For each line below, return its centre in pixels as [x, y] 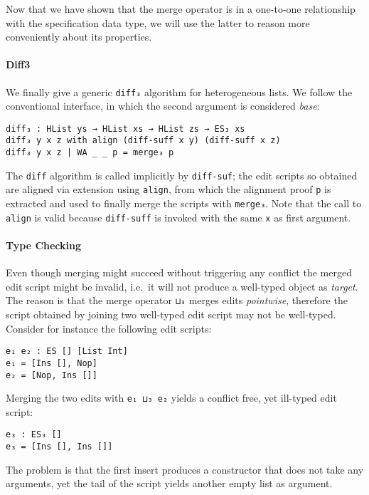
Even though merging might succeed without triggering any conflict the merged [179, 272]
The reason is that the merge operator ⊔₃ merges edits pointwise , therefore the [177, 300]
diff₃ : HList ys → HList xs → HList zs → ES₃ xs [125, 129]
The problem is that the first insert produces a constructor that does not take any [185, 469]
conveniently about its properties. [79, 37]
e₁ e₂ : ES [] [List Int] [67, 351]
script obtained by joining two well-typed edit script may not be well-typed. [171, 314]
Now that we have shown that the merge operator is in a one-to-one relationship [181, 9]
